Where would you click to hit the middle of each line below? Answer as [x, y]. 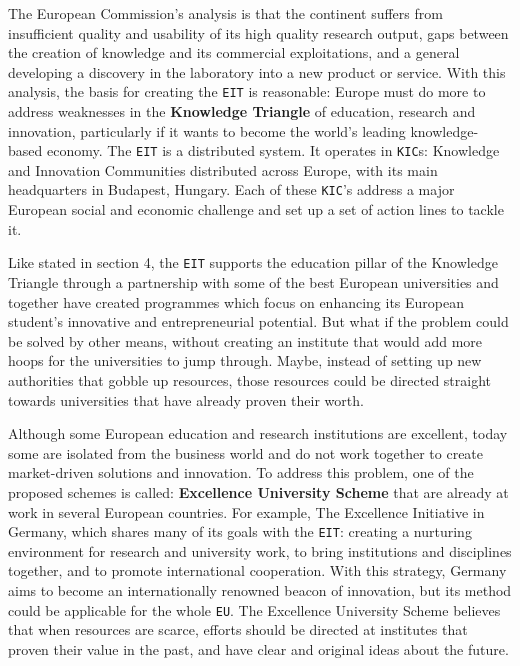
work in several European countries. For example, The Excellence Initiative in [246, 511]
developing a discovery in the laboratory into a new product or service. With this [257, 71]
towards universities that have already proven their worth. [186, 399]
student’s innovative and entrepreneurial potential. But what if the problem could [258, 321]
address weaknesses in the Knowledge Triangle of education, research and [242, 111]
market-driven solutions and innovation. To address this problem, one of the [241, 472]
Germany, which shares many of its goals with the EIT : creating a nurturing [240, 531]
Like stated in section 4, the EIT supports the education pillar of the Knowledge [253, 262]
